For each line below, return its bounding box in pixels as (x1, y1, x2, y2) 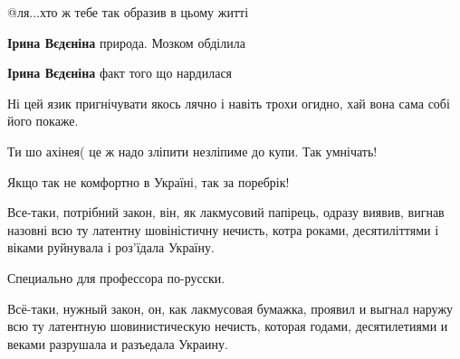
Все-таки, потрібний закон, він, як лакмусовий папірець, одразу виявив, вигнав (7, 203, 445, 222)
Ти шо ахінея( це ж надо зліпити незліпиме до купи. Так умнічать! (7, 141, 378, 160)
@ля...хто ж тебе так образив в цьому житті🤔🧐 (7, 3, 255, 21)
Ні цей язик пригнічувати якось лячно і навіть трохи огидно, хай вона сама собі (7, 93, 450, 112)
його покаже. (7, 111, 79, 130)
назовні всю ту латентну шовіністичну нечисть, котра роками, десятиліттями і (7, 220, 439, 239)
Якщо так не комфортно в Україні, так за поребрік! (7, 172, 290, 191)
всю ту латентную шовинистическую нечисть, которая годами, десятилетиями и (7, 316, 448, 335)
